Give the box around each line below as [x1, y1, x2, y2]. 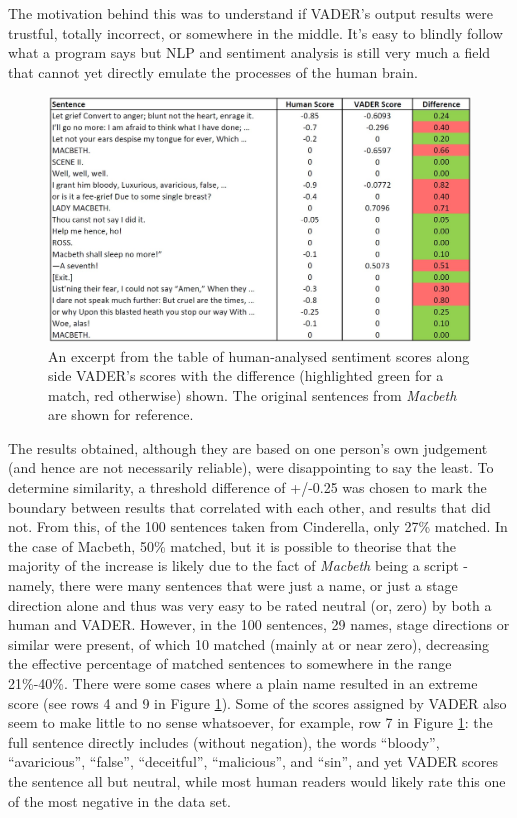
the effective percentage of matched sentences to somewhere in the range [8, 653, 452, 674]
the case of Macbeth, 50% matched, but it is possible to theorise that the [8, 535, 456, 556]
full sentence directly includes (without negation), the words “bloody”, [8, 731, 440, 752]
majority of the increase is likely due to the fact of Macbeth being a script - [8, 555, 468, 576]
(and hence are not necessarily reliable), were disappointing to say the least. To [8, 457, 494, 478]
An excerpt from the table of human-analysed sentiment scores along [48, 345, 470, 366]
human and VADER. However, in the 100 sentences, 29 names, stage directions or [8, 614, 510, 635]
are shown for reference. [48, 404, 194, 425]
